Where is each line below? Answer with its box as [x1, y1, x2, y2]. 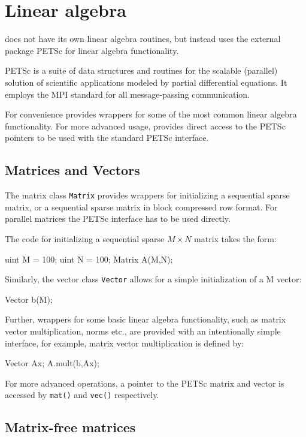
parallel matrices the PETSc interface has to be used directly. [5, 212, 231, 225]
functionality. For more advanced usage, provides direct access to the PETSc [5, 119, 286, 132]
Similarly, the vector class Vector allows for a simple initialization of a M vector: [5, 273, 302, 285]
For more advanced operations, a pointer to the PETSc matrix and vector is [5, 376, 284, 389]
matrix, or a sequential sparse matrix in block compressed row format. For [5, 200, 278, 213]
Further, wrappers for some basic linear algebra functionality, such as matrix [5, 313, 286, 326]
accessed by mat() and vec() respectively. [5, 388, 159, 401]
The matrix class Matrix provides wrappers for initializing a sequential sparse [5, 189, 290, 201]
